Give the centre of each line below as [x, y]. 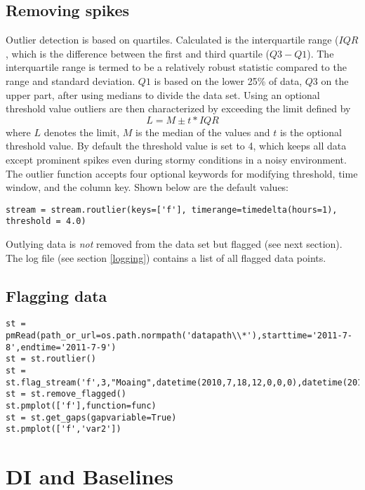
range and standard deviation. [71, 80]
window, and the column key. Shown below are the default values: [147, 187]
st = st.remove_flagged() [66, 394]
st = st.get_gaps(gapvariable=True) [91, 417]
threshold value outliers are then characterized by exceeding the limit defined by [178, 108]
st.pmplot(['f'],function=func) [81, 406]
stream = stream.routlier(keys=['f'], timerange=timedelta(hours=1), [172, 210]
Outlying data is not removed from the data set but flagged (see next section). [174, 244]
